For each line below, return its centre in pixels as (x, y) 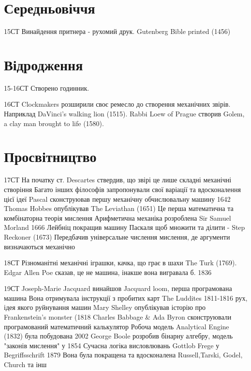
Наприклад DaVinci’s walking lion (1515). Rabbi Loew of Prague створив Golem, (124, 114)
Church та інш (25, 364)
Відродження (44, 64)
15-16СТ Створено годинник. (47, 88)
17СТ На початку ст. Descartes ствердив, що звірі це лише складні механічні (118, 180)
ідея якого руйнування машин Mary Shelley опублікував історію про (105, 307)
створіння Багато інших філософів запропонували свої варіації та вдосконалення (122, 189)
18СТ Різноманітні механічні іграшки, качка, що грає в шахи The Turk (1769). (120, 263)
